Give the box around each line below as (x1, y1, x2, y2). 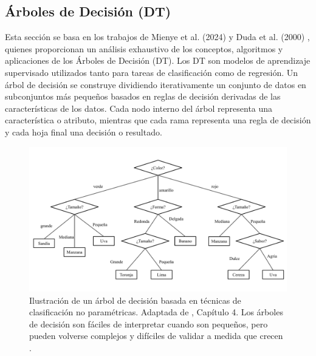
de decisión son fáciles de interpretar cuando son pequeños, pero (29, 317, 268, 330)
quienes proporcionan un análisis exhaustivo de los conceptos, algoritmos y (5, 42, 283, 55)
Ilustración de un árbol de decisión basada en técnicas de (29, 293, 241, 306)
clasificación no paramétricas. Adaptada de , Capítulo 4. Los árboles (29, 306, 283, 318)
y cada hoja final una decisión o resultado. (5, 125, 162, 138)
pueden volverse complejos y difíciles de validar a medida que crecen (29, 329, 283, 342)
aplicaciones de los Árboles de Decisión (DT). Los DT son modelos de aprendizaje (5, 54, 311, 67)
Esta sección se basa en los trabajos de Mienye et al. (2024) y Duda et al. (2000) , (5, 30, 310, 43)
